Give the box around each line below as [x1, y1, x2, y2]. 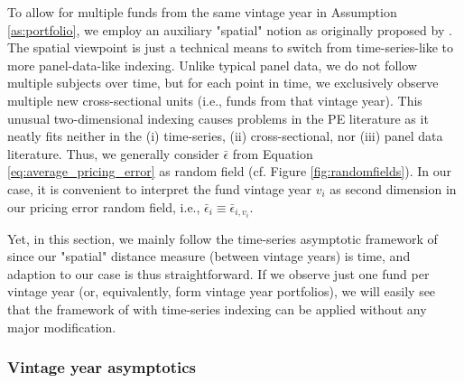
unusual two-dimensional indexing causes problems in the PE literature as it [7, 108, 429, 127]
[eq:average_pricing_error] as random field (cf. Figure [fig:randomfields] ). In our [7, 162, 451, 181]
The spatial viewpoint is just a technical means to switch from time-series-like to [7, 38, 454, 57]
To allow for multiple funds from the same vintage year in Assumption [7, 3, 397, 21]
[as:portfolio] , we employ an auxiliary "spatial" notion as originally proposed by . [7, 20, 452, 39]
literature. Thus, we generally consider [7, 144, 219, 163]
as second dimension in [329, 179, 457, 198]
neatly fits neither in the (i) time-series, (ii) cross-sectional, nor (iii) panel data [7, 126, 443, 145]
